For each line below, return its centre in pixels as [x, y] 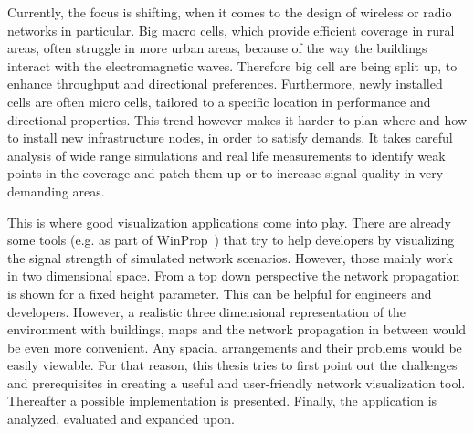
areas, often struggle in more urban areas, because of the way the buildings [217, 48]
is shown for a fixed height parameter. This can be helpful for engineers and [220, 293]
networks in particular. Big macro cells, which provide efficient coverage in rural [231, 30]
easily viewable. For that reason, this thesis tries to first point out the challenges [232, 365]
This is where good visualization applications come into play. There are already [229, 222]
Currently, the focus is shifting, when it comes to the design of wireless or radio [230, 12]
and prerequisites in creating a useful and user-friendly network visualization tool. [237, 382]
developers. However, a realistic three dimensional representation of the [207, 311]
